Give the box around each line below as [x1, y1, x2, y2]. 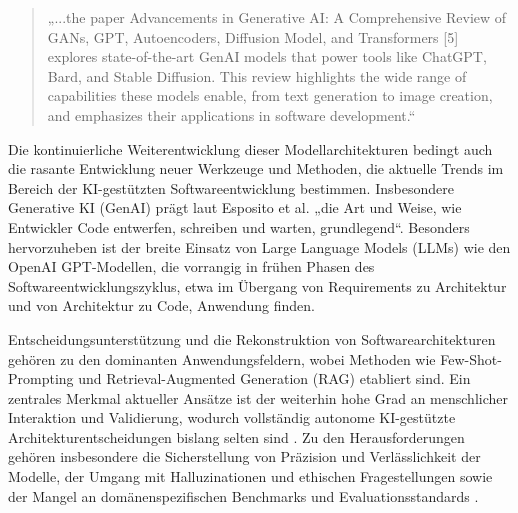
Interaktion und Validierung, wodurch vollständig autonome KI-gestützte [8, 407, 456, 428]
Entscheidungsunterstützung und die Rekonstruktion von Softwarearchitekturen [8, 328, 496, 349]
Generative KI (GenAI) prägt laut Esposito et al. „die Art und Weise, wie [8, 197, 462, 218]
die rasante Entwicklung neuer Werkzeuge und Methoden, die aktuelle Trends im [8, 158, 504, 179]
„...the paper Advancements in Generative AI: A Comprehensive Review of [47, 7, 507, 27]
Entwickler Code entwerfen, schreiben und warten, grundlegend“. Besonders [8, 216, 470, 237]
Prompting [8, 368, 74, 389]
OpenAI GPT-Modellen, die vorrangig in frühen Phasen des [8, 256, 375, 277]
